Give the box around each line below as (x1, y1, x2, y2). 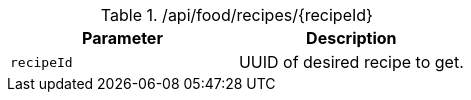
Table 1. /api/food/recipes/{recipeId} (100, 5, 373, 25)
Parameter (81, 28, 163, 48)
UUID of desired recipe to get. (238, 52, 464, 72)
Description (306, 28, 397, 48)
